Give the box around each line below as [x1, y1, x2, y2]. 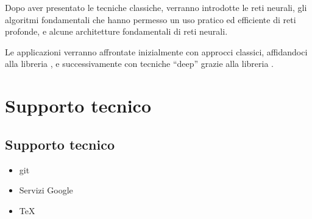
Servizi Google [19, 184, 73, 196]
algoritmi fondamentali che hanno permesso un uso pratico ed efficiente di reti [5, 13, 296, 26]
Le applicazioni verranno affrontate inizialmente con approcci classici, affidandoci [5, 45, 308, 58]
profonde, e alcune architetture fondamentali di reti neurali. [5, 25, 228, 38]
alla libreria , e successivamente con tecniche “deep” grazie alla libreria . [5, 57, 274, 70]
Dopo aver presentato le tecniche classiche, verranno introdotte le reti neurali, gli [5, 1, 307, 13]
